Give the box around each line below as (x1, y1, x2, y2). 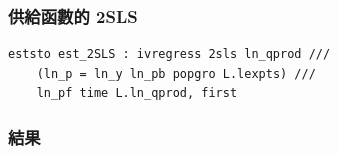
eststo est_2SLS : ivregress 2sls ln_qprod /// (8, 47, 331, 62)
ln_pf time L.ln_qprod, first (36, 86, 238, 101)
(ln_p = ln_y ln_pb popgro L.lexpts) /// (36, 66, 316, 81)
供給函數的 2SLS (8, 3, 138, 28)
